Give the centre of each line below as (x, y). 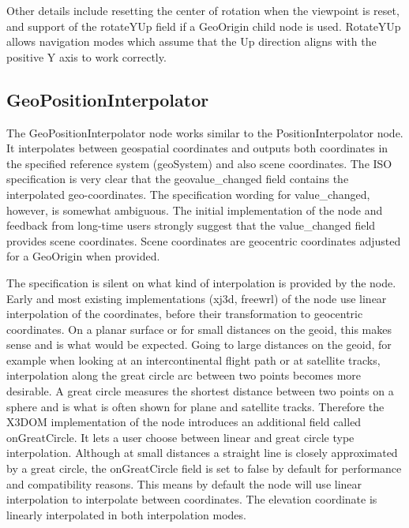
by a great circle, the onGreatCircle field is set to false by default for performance (204, 468)
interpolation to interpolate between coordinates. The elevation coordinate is (192, 499)
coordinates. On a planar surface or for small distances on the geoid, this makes (199, 329)
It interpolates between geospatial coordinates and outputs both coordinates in (197, 148)
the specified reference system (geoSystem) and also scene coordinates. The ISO (199, 163)
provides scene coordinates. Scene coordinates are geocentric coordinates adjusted (204, 240)
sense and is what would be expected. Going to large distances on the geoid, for (199, 345)
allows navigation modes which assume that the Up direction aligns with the (191, 41)
